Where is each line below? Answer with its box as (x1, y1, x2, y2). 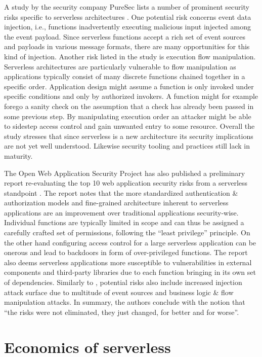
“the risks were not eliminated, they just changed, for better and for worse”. (4, 306, 239, 317)
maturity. (4, 150, 33, 161)
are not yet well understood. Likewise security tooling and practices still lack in (4, 140, 250, 151)
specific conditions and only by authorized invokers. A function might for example (4, 91, 258, 101)
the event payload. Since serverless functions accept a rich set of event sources (4, 31, 246, 42)
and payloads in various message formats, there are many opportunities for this (4, 41, 250, 52)
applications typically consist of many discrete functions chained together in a (4, 71, 245, 82)
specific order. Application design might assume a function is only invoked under (4, 81, 254, 91)
